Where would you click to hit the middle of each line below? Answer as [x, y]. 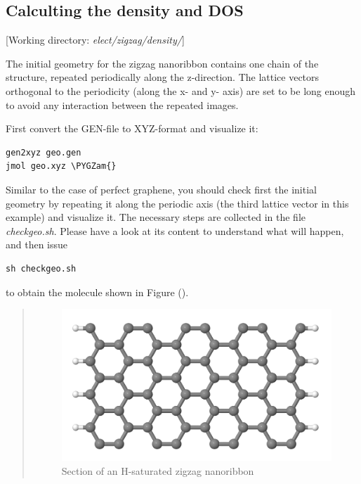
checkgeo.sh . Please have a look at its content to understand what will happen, [175, 230]
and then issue [37, 244]
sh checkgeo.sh [41, 268]
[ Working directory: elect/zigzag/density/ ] [95, 40]
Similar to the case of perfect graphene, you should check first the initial [161, 189]
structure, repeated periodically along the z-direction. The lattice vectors [163, 77]
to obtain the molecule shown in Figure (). [97, 292]
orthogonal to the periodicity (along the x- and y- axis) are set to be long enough [181, 90]
